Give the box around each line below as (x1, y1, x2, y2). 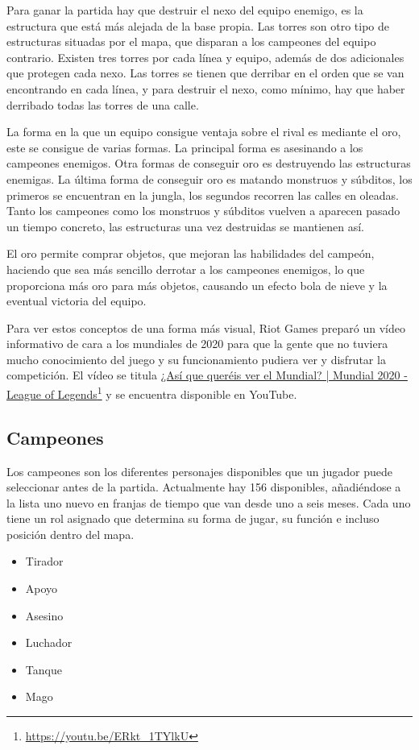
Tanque (25, 661, 62, 677)
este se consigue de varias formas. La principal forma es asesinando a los (6, 139, 363, 155)
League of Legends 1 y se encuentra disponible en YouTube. (6, 383, 297, 402)
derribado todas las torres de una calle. (6, 96, 199, 113)
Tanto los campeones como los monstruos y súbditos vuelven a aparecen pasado (6, 202, 400, 219)
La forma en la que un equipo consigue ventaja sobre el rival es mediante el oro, (6, 123, 401, 140)
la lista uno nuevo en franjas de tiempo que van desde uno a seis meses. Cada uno (6, 494, 411, 511)
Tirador (25, 553, 64, 570)
